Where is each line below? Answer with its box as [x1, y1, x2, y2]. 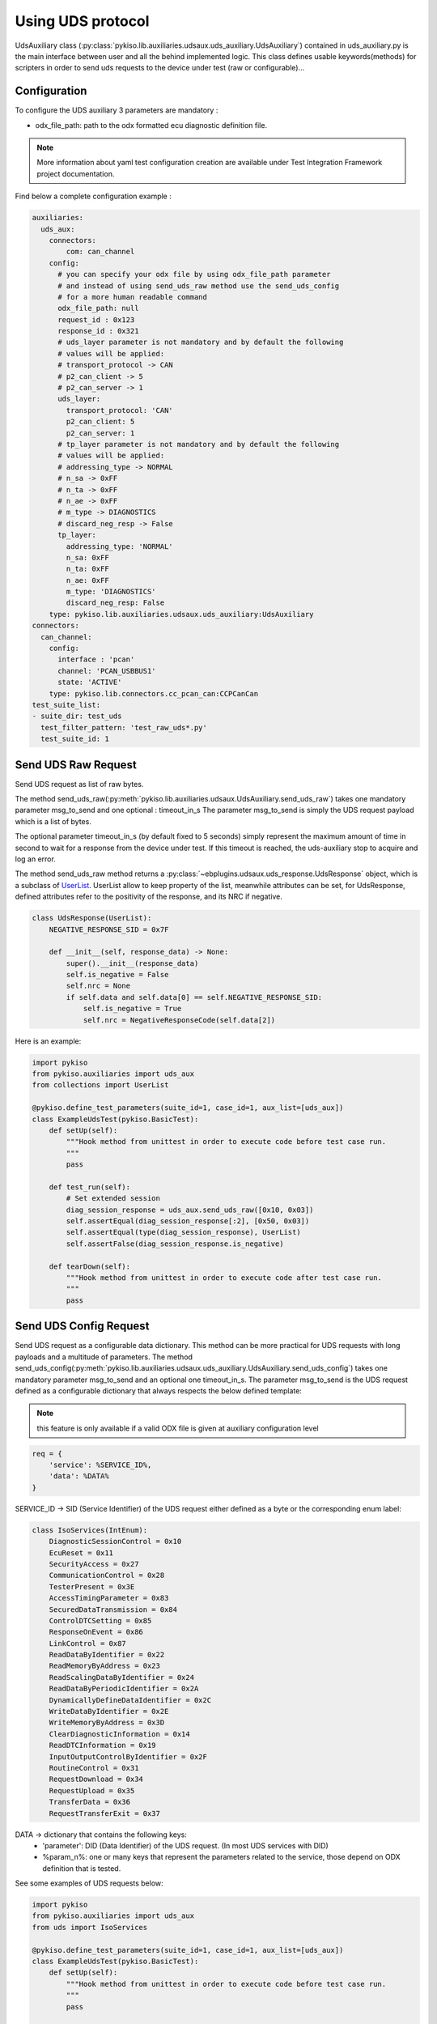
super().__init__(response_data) [66, 959, 199, 967]
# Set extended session [66, 1194, 161, 1203]
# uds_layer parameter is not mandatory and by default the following [57, 338, 344, 347]
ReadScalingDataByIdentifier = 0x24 [49, 1673, 194, 1682]
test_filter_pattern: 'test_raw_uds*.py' [40, 723, 208, 732]
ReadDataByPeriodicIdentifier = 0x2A [49, 1684, 199, 1694]
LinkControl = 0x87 [49, 1639, 127, 1648]
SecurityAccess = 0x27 [49, 1559, 139, 1568]
